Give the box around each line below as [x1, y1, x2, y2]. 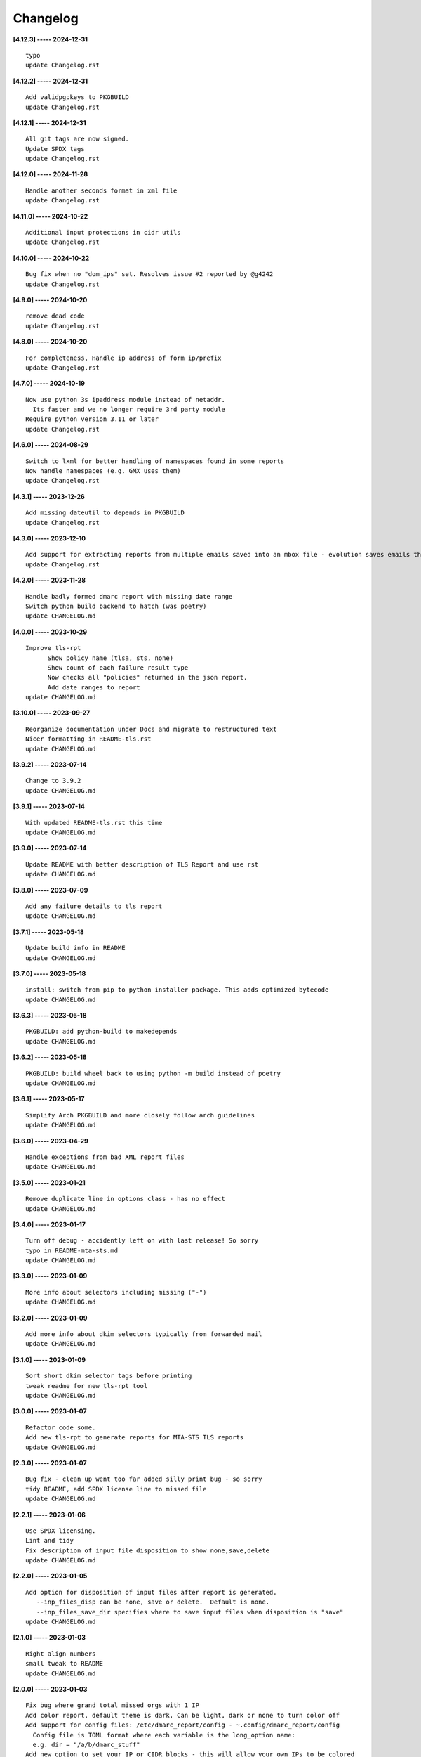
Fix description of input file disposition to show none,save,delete [25, 1546, 270, 1555]
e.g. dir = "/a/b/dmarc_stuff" [32, 1740, 140, 1749]
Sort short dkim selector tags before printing [25, 1372, 192, 1380]
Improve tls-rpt [25, 644, 81, 652]
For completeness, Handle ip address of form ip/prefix [25, 354, 222, 362]
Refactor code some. [25, 1423, 96, 1432]
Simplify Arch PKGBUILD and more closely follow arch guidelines [25, 1111, 255, 1119]
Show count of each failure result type [47, 663, 189, 671]
